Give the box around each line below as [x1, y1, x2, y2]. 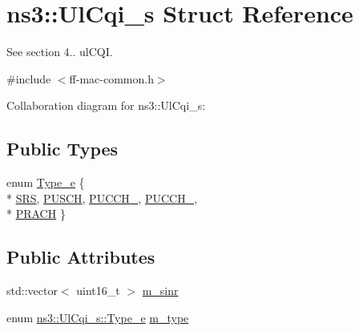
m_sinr [142, 282, 179, 299]
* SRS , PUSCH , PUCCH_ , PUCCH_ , [6, 189, 198, 206]
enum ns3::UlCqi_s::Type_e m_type [6, 309, 189, 325]
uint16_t [76, 282, 120, 299]
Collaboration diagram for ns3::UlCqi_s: [6, 97, 206, 114]
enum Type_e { [6, 174, 85, 191]
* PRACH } [6, 205, 66, 222]
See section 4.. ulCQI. [6, 43, 113, 60]
